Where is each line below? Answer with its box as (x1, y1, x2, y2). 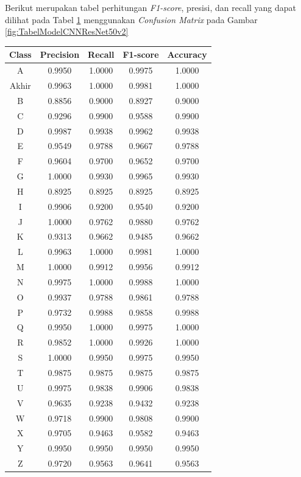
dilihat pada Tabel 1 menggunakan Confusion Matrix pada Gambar (5, 13, 258, 26)
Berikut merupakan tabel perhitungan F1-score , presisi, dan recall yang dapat (5, 1, 297, 13)
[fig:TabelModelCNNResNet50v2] (5, 25, 129, 38)
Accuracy (167, 48, 207, 61)
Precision (40, 48, 80, 61)
